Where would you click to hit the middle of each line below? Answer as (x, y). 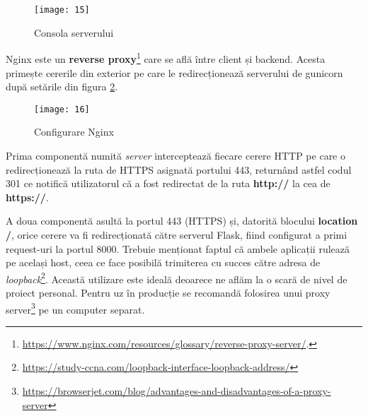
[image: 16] (62, 109)
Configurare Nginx (74, 132)
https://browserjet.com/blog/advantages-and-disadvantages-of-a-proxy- (177, 390)
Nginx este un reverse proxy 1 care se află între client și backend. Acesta (166, 58)
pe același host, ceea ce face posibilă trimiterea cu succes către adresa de (163, 262)
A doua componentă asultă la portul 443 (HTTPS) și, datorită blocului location (182, 221)
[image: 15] (62, 10)
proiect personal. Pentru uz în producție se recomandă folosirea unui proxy (168, 292)
